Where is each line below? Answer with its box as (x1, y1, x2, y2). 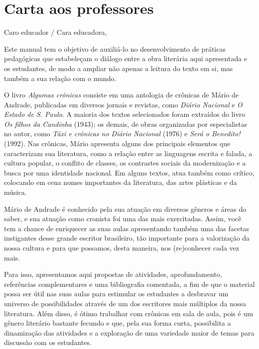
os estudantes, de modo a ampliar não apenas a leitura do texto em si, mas (4, 63, 233, 73)
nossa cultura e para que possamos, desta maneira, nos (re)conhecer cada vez (4, 243, 240, 253)
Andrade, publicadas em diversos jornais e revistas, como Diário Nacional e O (4, 99, 243, 109)
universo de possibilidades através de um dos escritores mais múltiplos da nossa (4, 298, 246, 308)
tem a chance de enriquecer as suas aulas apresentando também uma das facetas (4, 223, 250, 233)
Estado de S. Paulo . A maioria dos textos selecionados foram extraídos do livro (4, 109, 246, 119)
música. (4, 187, 27, 197)
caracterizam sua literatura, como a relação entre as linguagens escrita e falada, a (4, 148, 253, 158)
